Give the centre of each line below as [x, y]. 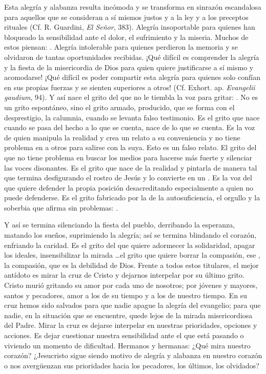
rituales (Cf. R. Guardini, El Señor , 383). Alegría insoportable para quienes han [130, 27]
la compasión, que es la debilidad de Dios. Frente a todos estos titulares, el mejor [131, 265]
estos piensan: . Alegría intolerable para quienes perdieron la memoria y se [121, 47]
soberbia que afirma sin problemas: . [61, 207]
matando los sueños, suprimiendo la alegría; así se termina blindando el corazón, [130, 235]
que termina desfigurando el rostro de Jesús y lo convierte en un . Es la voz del [128, 178]
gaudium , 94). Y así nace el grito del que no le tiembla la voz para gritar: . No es [131, 97]
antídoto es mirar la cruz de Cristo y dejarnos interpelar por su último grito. [124, 275]
